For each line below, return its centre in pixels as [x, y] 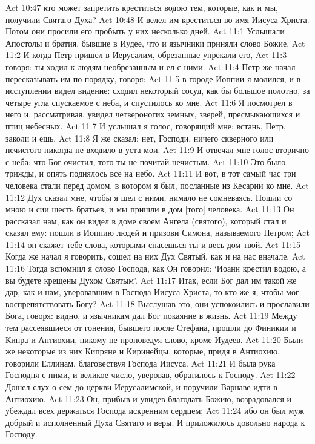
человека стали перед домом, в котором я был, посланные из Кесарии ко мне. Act [157, 185]
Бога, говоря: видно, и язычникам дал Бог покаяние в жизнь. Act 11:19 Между [151, 315]
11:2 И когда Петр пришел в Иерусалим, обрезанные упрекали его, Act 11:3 [146, 55]
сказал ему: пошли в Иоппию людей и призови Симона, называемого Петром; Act [158, 233]
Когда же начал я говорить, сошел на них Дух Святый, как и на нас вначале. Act [155, 256]
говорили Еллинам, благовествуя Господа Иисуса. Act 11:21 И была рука [141, 363]
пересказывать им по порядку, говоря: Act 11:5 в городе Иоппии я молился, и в [153, 78]
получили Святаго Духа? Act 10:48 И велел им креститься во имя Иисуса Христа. [157, 19]
